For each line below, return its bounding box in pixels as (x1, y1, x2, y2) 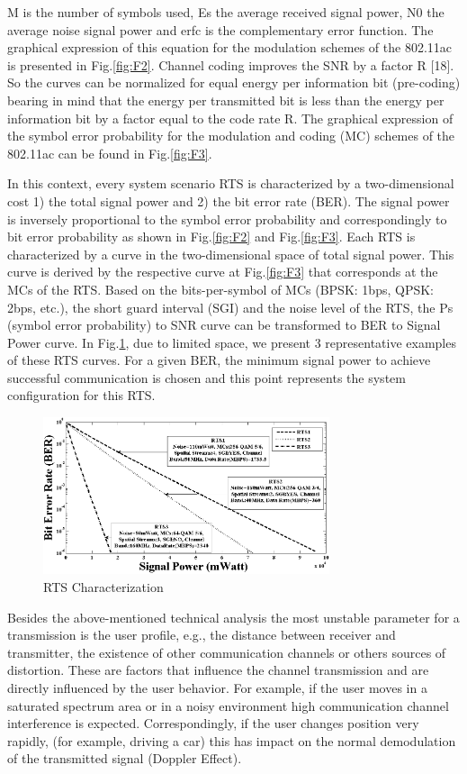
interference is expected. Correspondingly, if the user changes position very (7, 714, 419, 733)
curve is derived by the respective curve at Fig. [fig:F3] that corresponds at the (7, 262, 438, 281)
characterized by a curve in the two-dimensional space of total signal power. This (7, 244, 454, 263)
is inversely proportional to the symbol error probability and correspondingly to (7, 209, 447, 228)
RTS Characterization (43, 578, 164, 596)
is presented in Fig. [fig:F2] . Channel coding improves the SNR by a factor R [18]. (7, 55, 454, 74)
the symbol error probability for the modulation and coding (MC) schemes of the (7, 126, 455, 145)
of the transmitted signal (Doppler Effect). (7, 749, 242, 768)
